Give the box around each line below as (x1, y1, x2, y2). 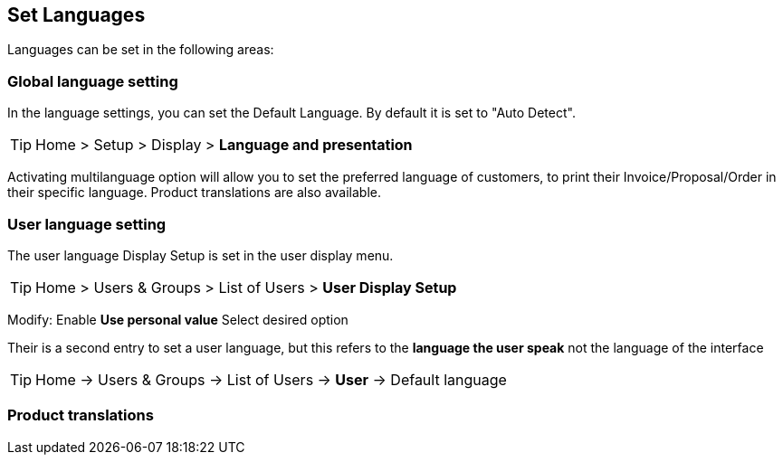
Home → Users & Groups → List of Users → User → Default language (35, 370, 507, 389)
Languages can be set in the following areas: (7, 42, 274, 58)
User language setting (7, 214, 167, 233)
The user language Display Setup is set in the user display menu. (7, 247, 394, 263)
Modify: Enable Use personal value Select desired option (7, 311, 349, 327)
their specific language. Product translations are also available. (7, 184, 382, 201)
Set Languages (7, 4, 146, 26)
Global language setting (7, 71, 178, 90)
